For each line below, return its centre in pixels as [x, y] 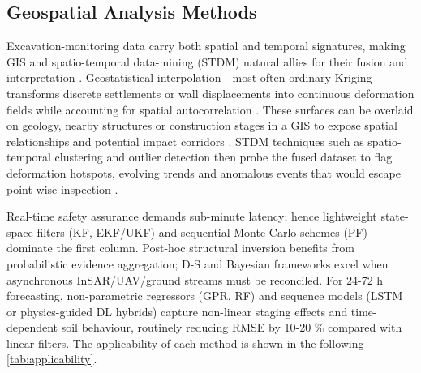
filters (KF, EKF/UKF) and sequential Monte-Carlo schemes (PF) [202, 232]
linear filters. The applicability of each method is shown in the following [185, 343]
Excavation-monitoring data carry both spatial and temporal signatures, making [206, 46]
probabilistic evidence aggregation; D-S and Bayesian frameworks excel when [198, 263]
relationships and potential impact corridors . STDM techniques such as [185, 141]
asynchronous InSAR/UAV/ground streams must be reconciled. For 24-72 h [195, 279]
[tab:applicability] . [52, 359]
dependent [32, 327]
